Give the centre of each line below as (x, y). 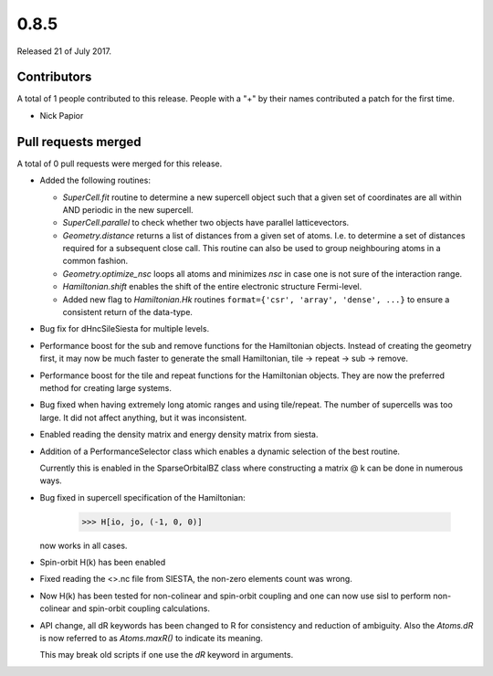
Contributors (54, 77)
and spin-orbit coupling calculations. (141, 608)
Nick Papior (62, 115)
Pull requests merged (79, 142)
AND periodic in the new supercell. (128, 209)
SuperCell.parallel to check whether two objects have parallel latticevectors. (206, 223)
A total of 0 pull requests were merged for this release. (120, 164)
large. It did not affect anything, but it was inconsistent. (143, 417)
